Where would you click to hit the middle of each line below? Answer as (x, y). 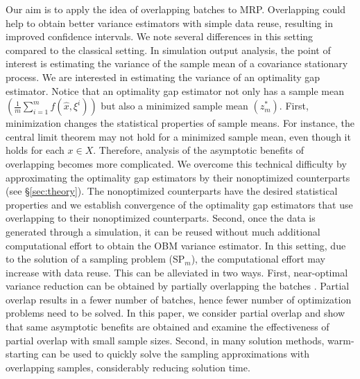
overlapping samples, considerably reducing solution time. (128, 367)
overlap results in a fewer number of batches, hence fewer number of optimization (179, 299)
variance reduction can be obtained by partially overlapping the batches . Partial (178, 286)
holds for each (35, 150)
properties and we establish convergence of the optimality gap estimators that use (179, 204)
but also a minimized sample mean (174, 106)
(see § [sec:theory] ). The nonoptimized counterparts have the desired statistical (172, 191)
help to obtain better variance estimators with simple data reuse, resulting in (169, 23)
